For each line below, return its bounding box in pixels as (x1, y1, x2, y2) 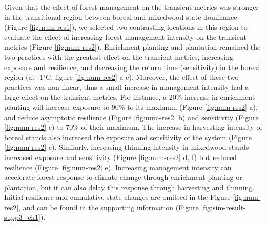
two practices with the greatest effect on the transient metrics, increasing (4, 51, 233, 62)
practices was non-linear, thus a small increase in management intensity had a (4, 81, 249, 92)
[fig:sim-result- (201, 201, 246, 212)
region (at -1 (4, 72, 44, 82)
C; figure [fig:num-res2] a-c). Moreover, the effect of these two (46, 72, 239, 82)
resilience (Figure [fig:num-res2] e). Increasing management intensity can (4, 162, 232, 172)
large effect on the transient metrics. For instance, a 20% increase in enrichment (4, 92, 255, 102)
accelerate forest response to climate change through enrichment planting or (4, 172, 242, 183)
